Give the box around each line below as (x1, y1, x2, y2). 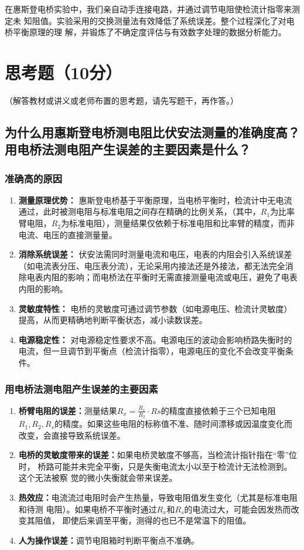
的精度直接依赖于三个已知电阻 (160, 404, 276, 416)
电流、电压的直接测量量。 (18, 228, 117, 240)
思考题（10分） (5, 60, 122, 84)
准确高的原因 (5, 171, 63, 185)
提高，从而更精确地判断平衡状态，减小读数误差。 (18, 314, 207, 326)
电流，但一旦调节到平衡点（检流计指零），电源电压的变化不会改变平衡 (18, 345, 285, 357)
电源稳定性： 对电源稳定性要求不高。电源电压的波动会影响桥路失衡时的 (18, 333, 292, 345)
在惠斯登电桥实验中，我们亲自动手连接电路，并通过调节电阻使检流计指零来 (5, 3, 292, 15)
